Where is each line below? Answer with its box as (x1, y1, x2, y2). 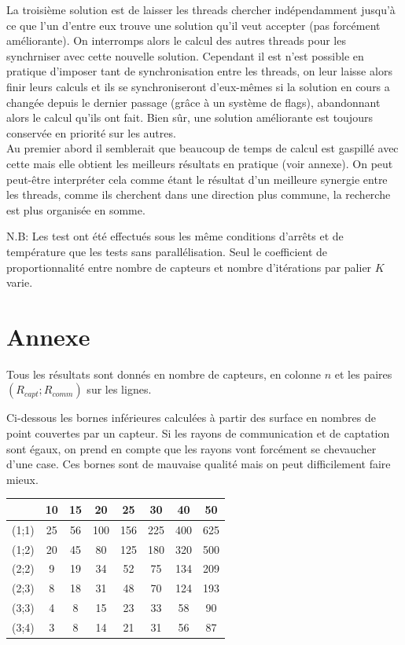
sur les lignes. (87, 381, 152, 398)
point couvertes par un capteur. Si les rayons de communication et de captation (6, 425, 390, 441)
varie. (6, 274, 33, 291)
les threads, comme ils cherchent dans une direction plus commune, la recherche (6, 186, 391, 203)
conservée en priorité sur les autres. (6, 124, 176, 141)
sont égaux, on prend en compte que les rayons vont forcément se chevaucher (6, 440, 377, 456)
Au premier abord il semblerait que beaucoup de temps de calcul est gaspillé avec (6, 140, 399, 156)
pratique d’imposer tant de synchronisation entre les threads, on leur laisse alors (6, 63, 392, 79)
